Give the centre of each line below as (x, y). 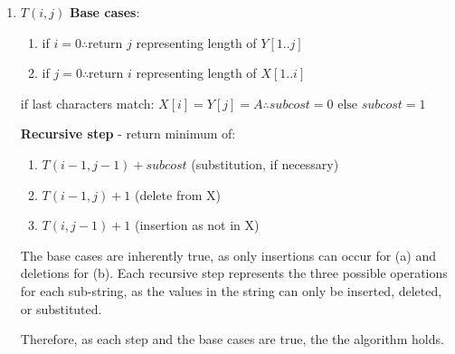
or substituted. (61, 308)
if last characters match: (87, 103)
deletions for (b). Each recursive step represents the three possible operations (234, 273)
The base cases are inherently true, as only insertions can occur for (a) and (228, 255)
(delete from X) (178, 194)
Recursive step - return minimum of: (128, 134)
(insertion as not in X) (197, 225)
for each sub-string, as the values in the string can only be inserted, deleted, (231, 290)
